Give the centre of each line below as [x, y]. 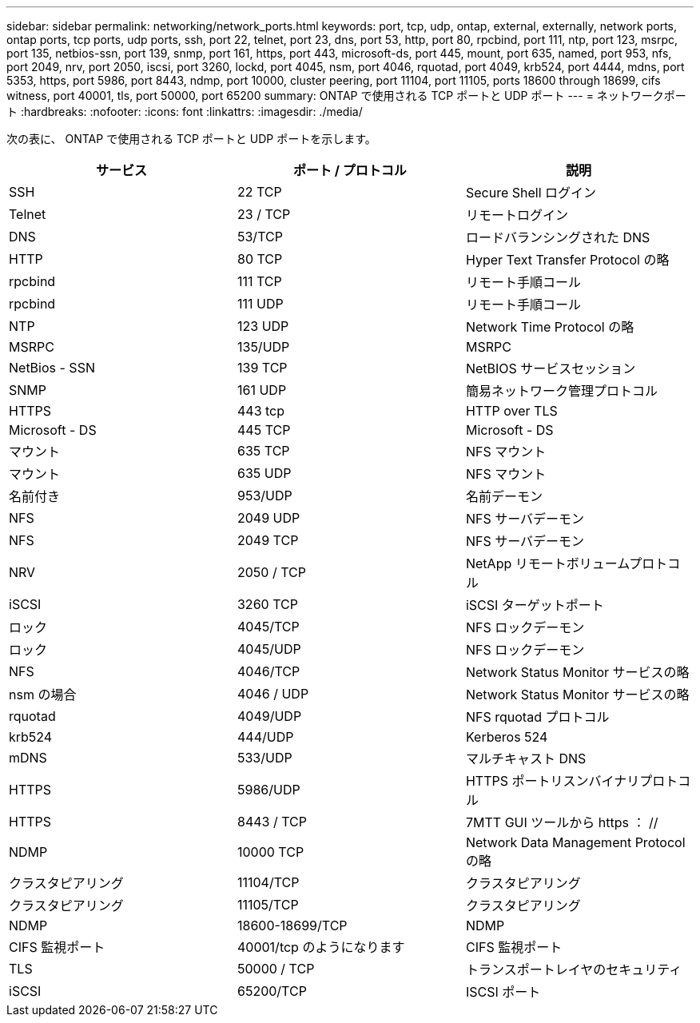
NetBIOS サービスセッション [551, 368]
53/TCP [260, 237]
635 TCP [263, 451]
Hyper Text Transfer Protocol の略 [567, 260]
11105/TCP [268, 905]
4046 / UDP [273, 694]
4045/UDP [269, 649]
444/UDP [265, 737]
